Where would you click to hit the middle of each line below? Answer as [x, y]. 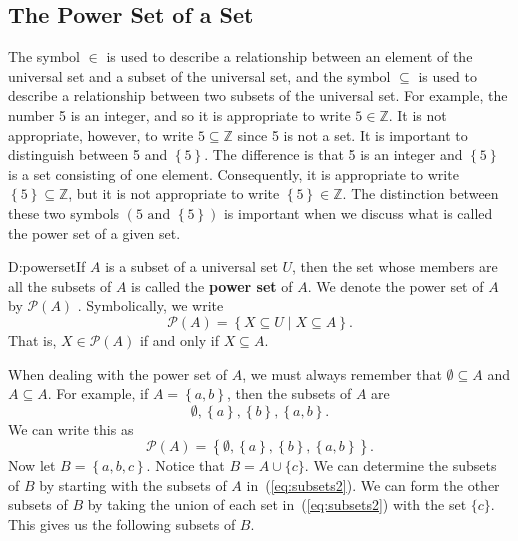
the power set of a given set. [94, 232]
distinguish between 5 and [88, 154]
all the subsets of [60, 285]
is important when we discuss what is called [358, 212]
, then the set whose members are [395, 266]
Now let [32, 465]
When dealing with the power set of [118, 373]
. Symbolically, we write [150, 305]
